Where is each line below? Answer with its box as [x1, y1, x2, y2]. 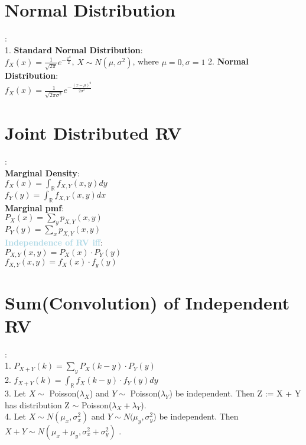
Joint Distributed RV [5, 121, 182, 145]
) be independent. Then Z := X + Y [169, 387, 301, 399]
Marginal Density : [5, 166, 80, 179]
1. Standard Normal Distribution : [5, 43, 143, 56]
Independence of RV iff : [5, 236, 103, 249]
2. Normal [208, 55, 249, 67]
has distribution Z [5, 398, 70, 411]
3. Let [5, 387, 26, 399]
